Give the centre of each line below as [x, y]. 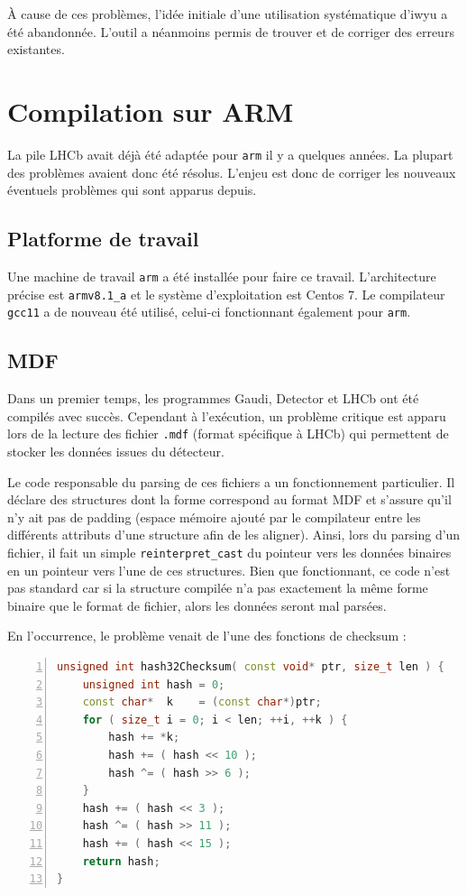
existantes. [36, 49]
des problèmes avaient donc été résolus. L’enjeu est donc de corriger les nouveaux [232, 172]
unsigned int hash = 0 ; [154, 684]
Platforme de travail [103, 239]
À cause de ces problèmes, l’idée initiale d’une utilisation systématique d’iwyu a [228, 14]
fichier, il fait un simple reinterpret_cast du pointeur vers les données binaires [229, 552]
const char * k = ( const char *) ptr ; [202, 702]
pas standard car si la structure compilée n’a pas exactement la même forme [218, 588]
